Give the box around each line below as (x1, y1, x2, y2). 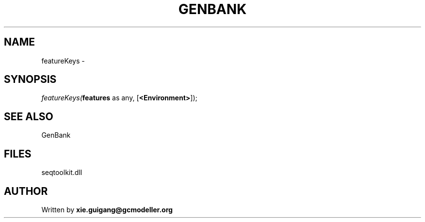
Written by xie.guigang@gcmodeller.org (41, 205, 173, 214)
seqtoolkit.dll (41, 168, 82, 177)
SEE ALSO (4, 110, 53, 123)
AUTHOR (4, 185, 48, 197)
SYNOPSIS (4, 73, 57, 86)
